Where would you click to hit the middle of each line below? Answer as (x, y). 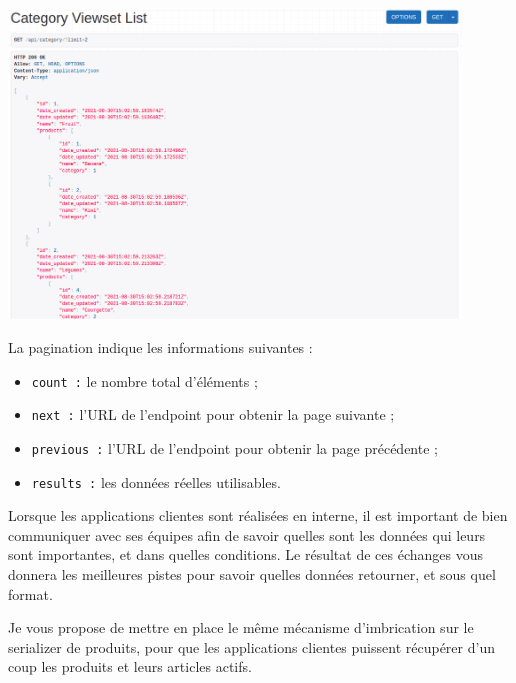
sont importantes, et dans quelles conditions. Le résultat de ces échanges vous (245, 554)
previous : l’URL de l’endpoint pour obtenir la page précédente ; (234, 447)
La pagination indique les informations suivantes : (160, 346)
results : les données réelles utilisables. (156, 481)
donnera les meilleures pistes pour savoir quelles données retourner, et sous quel (252, 573)
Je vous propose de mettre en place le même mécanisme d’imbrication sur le (241, 627)
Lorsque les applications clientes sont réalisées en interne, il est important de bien (258, 515)
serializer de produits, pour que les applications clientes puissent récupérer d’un (251, 646)
